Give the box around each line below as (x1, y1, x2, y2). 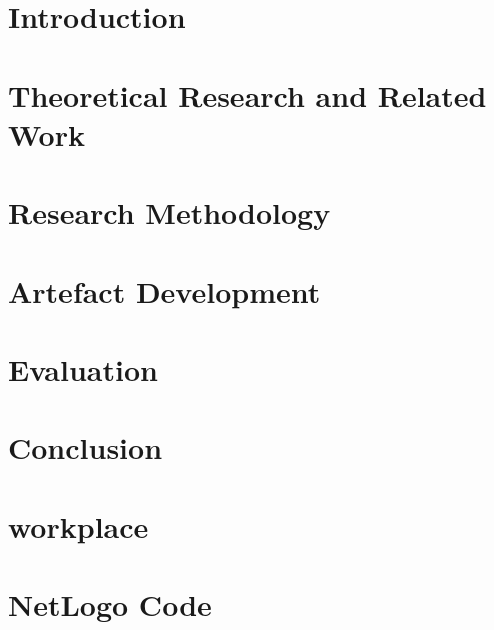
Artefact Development (8, 270, 321, 311)
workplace (8, 505, 149, 546)
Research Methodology (8, 192, 331, 233)
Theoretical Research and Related (8, 74, 487, 115)
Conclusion (8, 427, 163, 468)
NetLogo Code (8, 584, 212, 624)
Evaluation (8, 348, 158, 389)
